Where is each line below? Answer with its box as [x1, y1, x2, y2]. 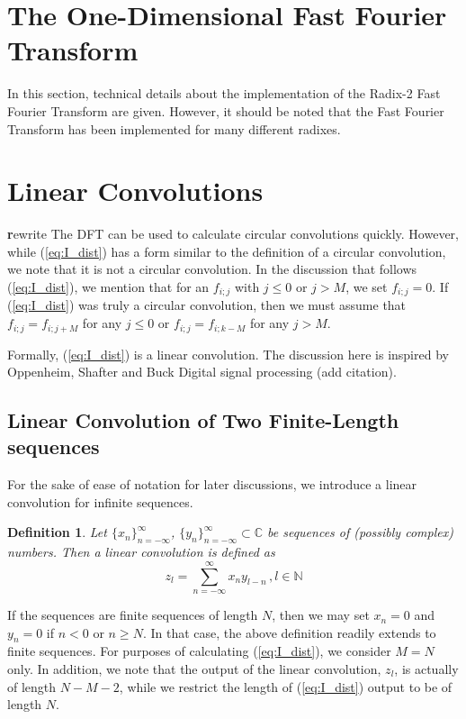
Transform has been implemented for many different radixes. [7, 119, 341, 138]
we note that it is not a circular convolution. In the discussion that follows [7, 259, 417, 278]
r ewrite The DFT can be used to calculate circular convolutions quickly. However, [7, 224, 459, 243]
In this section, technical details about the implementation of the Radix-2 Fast [7, 84, 441, 103]
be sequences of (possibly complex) [267, 523, 453, 542]
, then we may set [272, 605, 370, 624]
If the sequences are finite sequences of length [7, 605, 258, 624]
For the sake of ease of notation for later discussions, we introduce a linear [7, 475, 417, 494]
